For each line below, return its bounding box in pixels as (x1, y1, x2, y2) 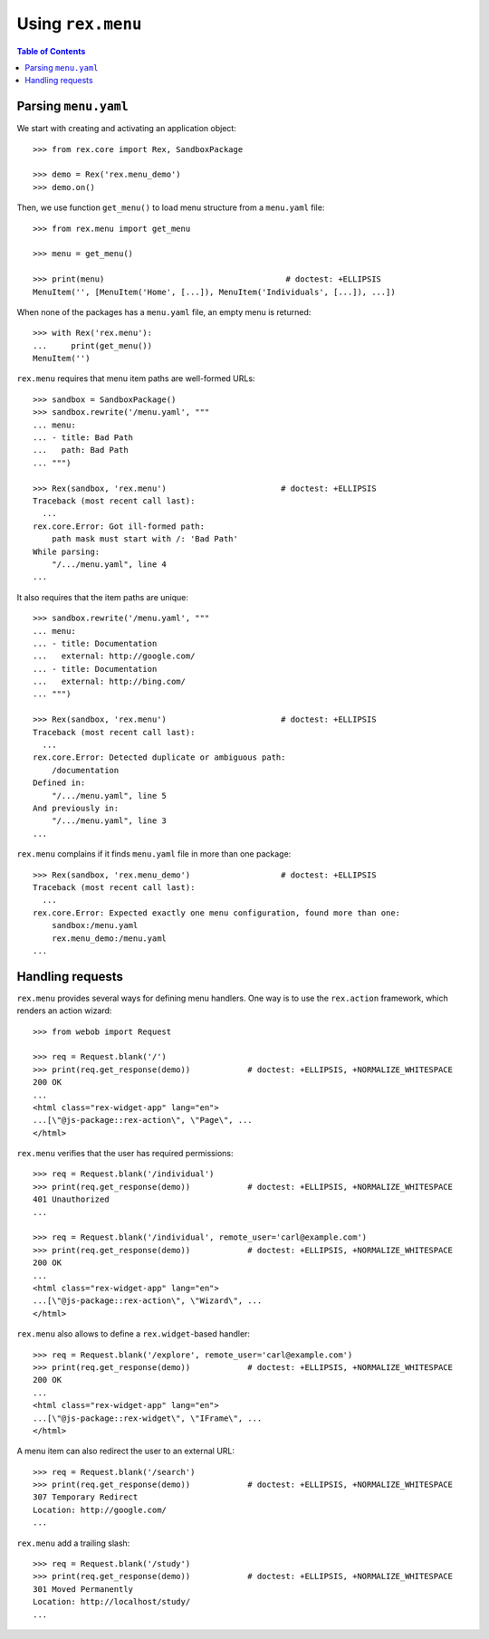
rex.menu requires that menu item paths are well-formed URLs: (16, 373, 255, 384)
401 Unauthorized (33, 1194, 110, 1204)
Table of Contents (16, 45, 86, 56)
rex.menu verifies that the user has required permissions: (16, 1148, 234, 1159)
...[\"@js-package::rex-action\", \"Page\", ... (33, 1115, 253, 1126)
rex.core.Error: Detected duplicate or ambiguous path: (33, 752, 286, 762)
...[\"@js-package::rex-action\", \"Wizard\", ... (33, 1296, 263, 1306)
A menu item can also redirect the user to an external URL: (16, 1445, 235, 1457)
